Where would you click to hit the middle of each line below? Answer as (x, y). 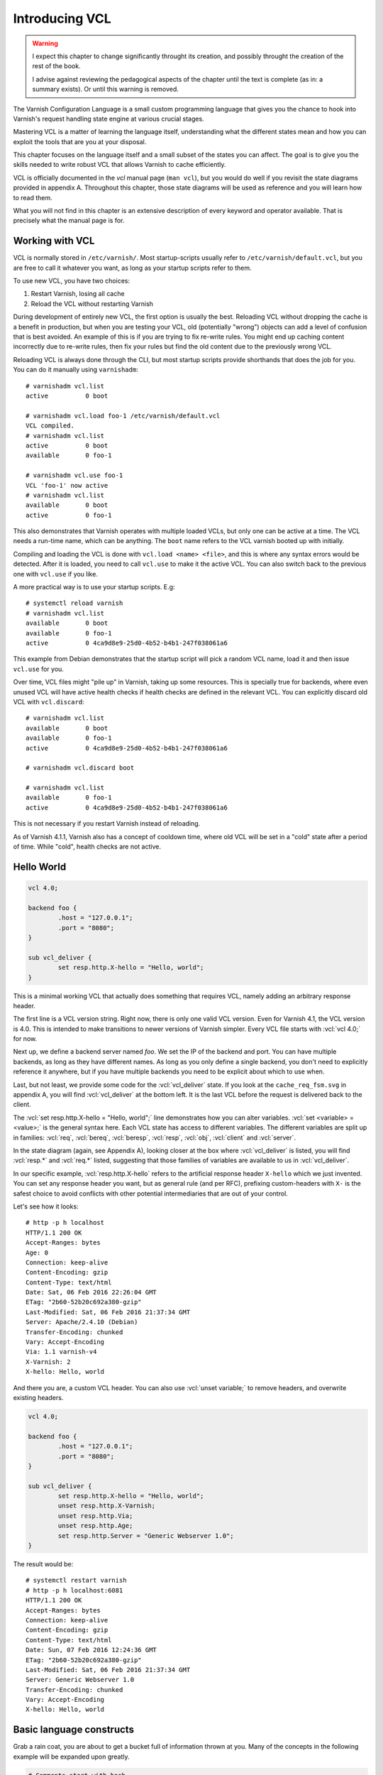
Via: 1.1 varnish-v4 (61, 1352)
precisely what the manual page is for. (69, 221)
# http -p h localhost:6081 (74, 1590)
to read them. (33, 197)
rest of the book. (56, 66)
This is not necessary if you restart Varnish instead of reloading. (107, 824)
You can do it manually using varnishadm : (76, 370)
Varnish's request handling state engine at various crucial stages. (109, 119)
